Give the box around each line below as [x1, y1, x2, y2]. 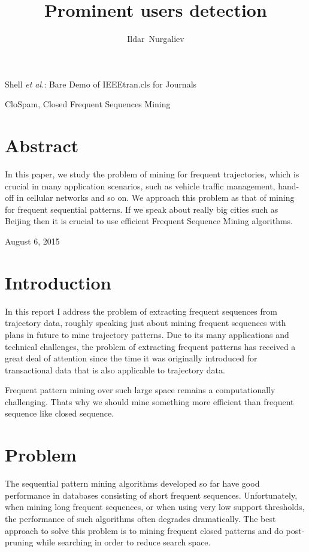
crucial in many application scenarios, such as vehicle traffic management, [5, 179, 275, 192]
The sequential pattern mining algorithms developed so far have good [5, 477, 260, 490]
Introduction [5, 270, 111, 294]
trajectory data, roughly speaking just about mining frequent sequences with [5, 316, 286, 329]
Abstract [5, 133, 79, 158]
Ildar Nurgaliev [127, 32, 184, 45]
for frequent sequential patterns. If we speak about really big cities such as [5, 203, 278, 215]
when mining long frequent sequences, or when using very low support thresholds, [5, 500, 305, 513]
